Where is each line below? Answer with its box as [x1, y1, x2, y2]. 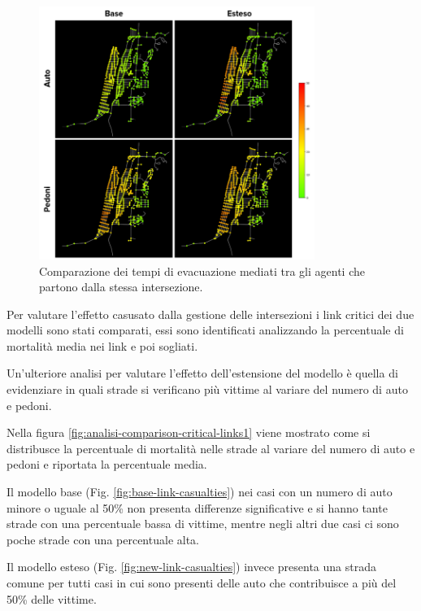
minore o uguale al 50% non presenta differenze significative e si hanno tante [7, 499, 388, 516]
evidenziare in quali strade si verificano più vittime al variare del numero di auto [7, 381, 408, 398]
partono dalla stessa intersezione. [39, 278, 203, 295]
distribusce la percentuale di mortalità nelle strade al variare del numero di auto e [7, 439, 415, 456]
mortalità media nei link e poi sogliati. [7, 337, 198, 354]
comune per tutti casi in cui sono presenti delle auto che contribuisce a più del [7, 574, 397, 591]
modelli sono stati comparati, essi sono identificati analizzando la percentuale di [7, 321, 404, 338]
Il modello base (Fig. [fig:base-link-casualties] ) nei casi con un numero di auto [7, 483, 393, 500]
